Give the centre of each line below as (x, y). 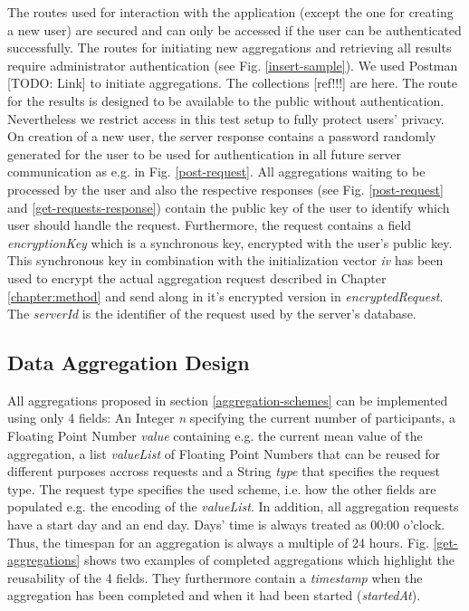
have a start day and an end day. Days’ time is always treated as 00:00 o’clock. (226, 525)
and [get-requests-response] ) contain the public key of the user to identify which (229, 207)
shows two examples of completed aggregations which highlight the (269, 560)
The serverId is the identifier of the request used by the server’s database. (212, 314)
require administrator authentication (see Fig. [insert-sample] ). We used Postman (233, 65)
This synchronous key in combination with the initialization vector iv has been (225, 260)
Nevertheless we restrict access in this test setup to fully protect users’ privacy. (226, 118)
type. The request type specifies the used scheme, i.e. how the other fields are (222, 488)
